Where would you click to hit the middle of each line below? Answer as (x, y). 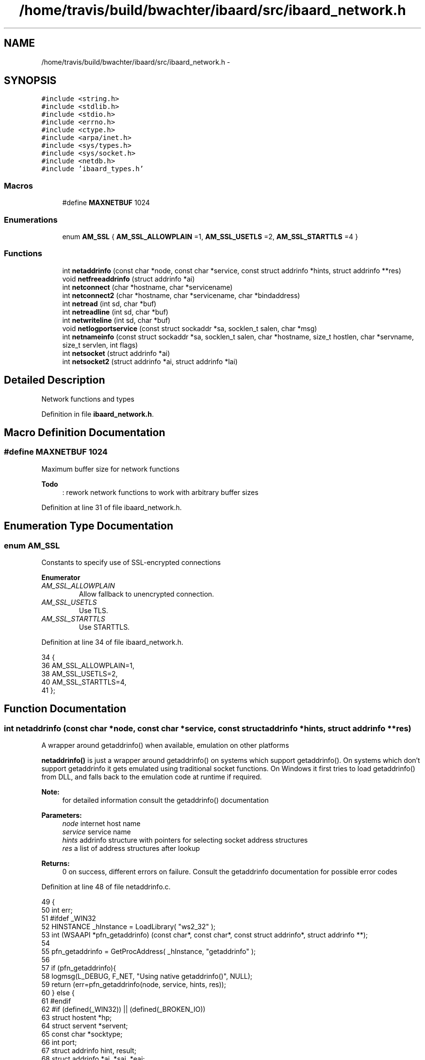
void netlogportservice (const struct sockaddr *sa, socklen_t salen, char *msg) (190, 328)
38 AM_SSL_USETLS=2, (80, 673)
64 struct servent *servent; (85, 1026)
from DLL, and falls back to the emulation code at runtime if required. (152, 777)
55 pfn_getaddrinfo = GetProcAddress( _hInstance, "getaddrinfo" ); (149, 952)
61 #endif (56, 1001)
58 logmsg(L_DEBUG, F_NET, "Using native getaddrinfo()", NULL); (147, 976)
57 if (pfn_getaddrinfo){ (79, 968)
